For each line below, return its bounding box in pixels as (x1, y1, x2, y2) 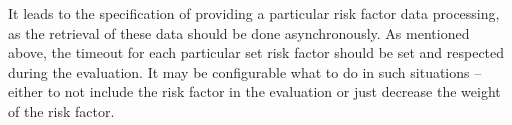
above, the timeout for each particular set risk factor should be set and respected (8, 42, 505, 63)
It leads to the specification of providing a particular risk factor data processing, (8, 3, 500, 23)
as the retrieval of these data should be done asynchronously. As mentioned (8, 22, 470, 43)
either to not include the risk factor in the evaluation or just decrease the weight (8, 81, 501, 102)
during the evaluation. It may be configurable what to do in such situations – (8, 61, 482, 82)
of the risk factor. (8, 100, 115, 121)
